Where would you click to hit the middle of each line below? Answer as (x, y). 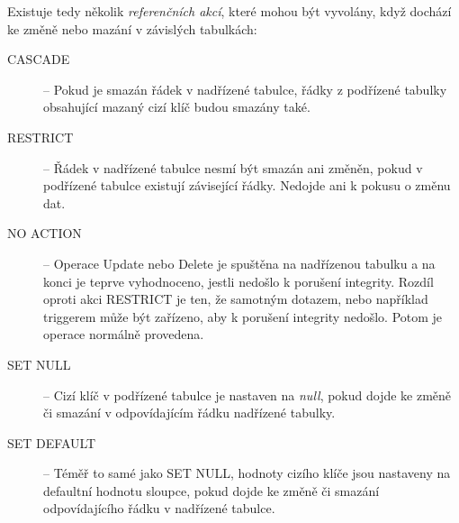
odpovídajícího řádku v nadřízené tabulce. (159, 508)
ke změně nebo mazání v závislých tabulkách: (132, 28)
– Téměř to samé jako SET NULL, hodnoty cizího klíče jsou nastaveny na (247, 473)
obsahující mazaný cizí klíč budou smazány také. (177, 107)
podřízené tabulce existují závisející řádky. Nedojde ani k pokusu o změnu (247, 185)
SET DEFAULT (52, 442)
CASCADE (39, 59)
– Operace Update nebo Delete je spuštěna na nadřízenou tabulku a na (239, 263)
